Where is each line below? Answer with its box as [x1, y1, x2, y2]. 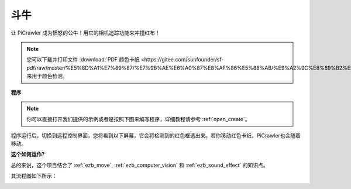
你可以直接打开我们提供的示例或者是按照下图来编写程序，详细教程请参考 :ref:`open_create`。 [26, 116, 251, 123]
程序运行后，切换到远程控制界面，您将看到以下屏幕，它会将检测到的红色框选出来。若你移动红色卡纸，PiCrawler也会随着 [11, 132, 301, 139]
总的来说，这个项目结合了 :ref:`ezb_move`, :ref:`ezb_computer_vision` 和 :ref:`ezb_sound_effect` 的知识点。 [11, 161, 269, 169]
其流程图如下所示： [11, 173, 57, 180]
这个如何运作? [11, 151, 45, 158]
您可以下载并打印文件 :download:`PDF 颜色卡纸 [26, 56, 140, 63]
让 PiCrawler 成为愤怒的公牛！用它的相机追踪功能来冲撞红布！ [11, 29, 160, 36]
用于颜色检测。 [31, 73, 68, 80]
